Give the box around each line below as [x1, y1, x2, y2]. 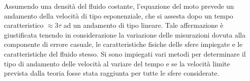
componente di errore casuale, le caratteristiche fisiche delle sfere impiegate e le [4, 39, 243, 49]
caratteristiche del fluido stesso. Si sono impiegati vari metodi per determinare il [4, 48, 246, 59]
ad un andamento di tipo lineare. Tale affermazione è [63, 20, 223, 30]
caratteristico [4, 20, 44, 30]
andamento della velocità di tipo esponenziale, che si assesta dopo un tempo [4, 10, 233, 20]
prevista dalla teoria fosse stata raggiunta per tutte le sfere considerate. [4, 68, 219, 78]
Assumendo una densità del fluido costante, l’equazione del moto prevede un [4, 1, 234, 11]
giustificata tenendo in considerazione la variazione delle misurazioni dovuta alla [4, 29, 246, 40]
